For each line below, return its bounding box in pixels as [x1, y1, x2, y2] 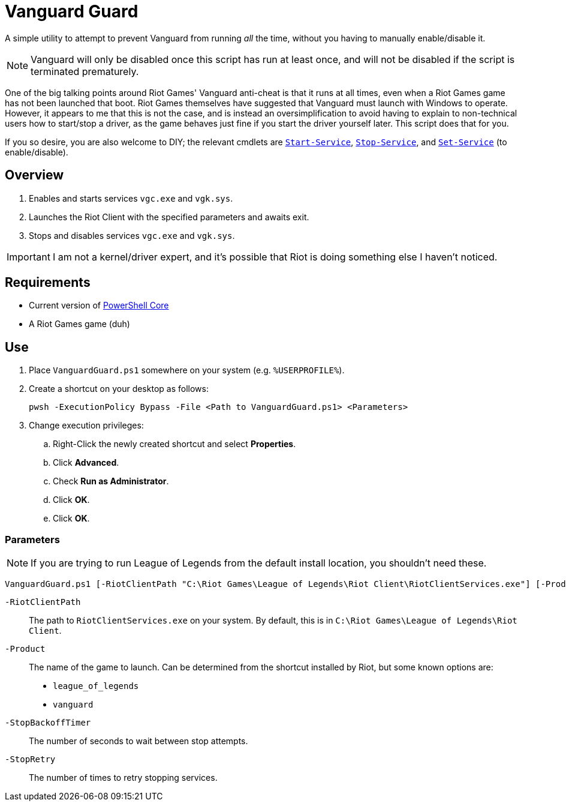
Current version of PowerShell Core [29, 300, 169, 311]
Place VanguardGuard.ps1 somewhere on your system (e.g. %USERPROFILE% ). [29, 365, 345, 376]
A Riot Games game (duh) [29, 319, 130, 329]
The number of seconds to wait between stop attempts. [29, 736, 248, 747]
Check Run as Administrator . [53, 476, 169, 487]
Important [7, 250, 50, 263]
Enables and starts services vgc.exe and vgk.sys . [29, 193, 233, 203]
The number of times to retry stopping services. [29, 772, 218, 783]
